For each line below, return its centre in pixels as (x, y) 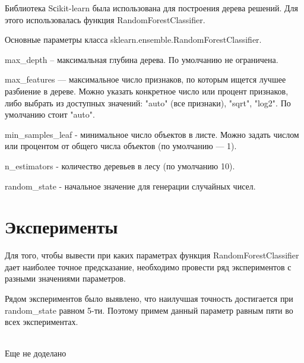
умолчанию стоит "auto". (50, 114)
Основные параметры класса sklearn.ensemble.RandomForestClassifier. (133, 40)
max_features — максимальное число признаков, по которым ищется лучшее (145, 79)
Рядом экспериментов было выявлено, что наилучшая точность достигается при (149, 299)
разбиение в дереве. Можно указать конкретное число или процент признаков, (147, 91)
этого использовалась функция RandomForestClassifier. (105, 19)
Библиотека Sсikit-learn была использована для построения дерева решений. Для (152, 8)
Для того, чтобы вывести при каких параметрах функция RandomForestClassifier (152, 255)
